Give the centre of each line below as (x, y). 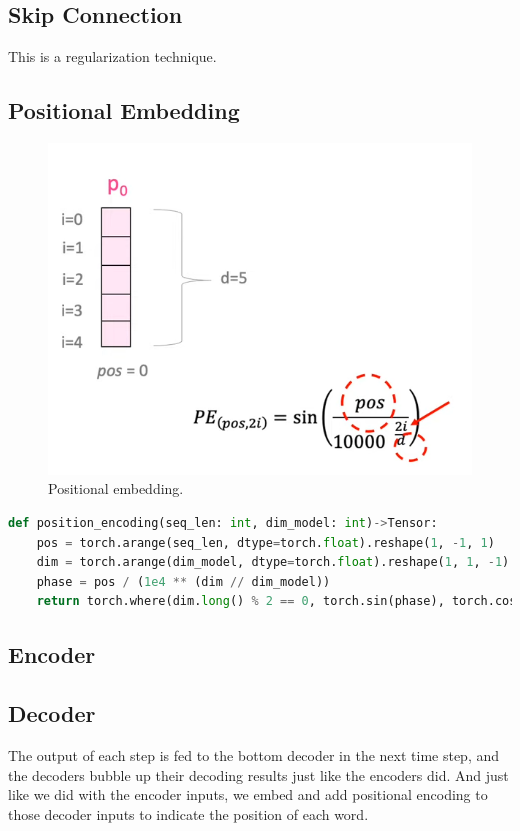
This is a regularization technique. (112, 56)
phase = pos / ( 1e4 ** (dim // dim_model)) (183, 581)
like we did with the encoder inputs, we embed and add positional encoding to (248, 794)
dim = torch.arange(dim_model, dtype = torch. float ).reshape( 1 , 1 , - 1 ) (273, 562)
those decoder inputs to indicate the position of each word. (188, 813)
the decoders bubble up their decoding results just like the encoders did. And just (258, 774)
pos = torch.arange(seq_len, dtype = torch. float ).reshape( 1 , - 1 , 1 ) (265, 542)
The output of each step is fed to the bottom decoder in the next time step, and (254, 755)
